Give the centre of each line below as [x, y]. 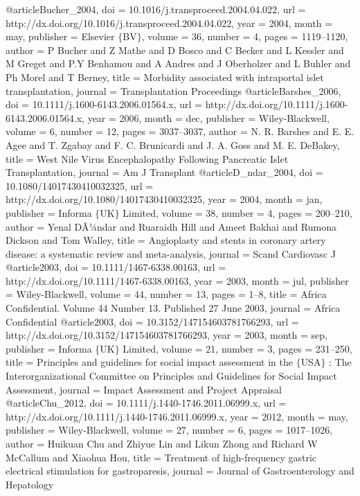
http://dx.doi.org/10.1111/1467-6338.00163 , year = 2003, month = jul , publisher [177, 280]
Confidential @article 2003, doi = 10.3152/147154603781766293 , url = [152, 321]
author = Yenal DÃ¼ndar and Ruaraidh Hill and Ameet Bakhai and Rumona [171, 226]
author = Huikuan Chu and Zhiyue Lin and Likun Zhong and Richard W [162, 443]
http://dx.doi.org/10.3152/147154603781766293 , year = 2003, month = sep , [166, 335]
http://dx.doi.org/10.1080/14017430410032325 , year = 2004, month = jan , [164, 199]
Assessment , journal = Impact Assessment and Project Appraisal [144, 389]
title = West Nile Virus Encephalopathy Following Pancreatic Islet [147, 158]
